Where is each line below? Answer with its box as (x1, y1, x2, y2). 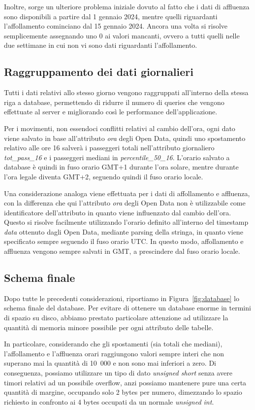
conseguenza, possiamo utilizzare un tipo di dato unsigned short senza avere (4, 368, 232, 378)
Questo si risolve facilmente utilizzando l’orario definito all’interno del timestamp (4, 217, 249, 227)
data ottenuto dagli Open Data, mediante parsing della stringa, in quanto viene (4, 226, 243, 237)
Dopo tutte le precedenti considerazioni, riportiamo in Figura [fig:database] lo (4, 293, 239, 303)
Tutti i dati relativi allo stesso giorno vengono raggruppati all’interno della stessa (4, 87, 249, 98)
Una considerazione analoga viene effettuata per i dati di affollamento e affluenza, (4, 188, 250, 198)
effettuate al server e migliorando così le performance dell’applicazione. (4, 106, 218, 117)
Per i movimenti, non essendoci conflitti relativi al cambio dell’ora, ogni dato (4, 123, 235, 133)
